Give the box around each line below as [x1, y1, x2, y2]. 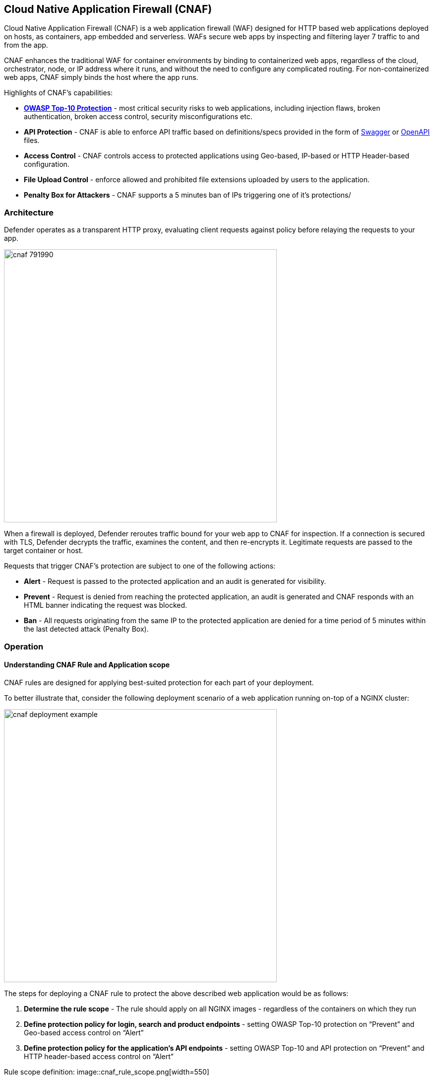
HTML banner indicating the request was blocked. [24, 601, 187, 610]
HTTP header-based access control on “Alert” [24, 1052, 174, 1061]
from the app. [4, 41, 48, 50]
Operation [4, 641, 44, 651]
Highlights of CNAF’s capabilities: [4, 88, 113, 97]
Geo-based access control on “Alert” [24, 1028, 144, 1037]
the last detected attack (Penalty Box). [24, 625, 149, 634]
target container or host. [4, 546, 83, 555]
